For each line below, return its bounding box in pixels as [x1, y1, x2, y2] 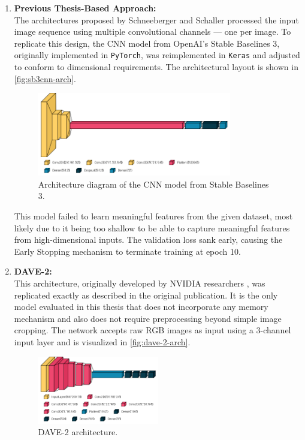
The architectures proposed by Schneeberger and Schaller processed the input [14, 13, 299, 26]
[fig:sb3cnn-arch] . [14, 72, 77, 85]
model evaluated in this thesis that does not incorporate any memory [14, 300, 268, 313]
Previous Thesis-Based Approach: [14, 2, 156, 14]
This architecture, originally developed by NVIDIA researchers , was [14, 276, 265, 289]
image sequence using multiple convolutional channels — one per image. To [14, 25, 291, 38]
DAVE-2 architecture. [38, 426, 118, 438]
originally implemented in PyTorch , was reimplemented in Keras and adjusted [14, 49, 300, 61]
